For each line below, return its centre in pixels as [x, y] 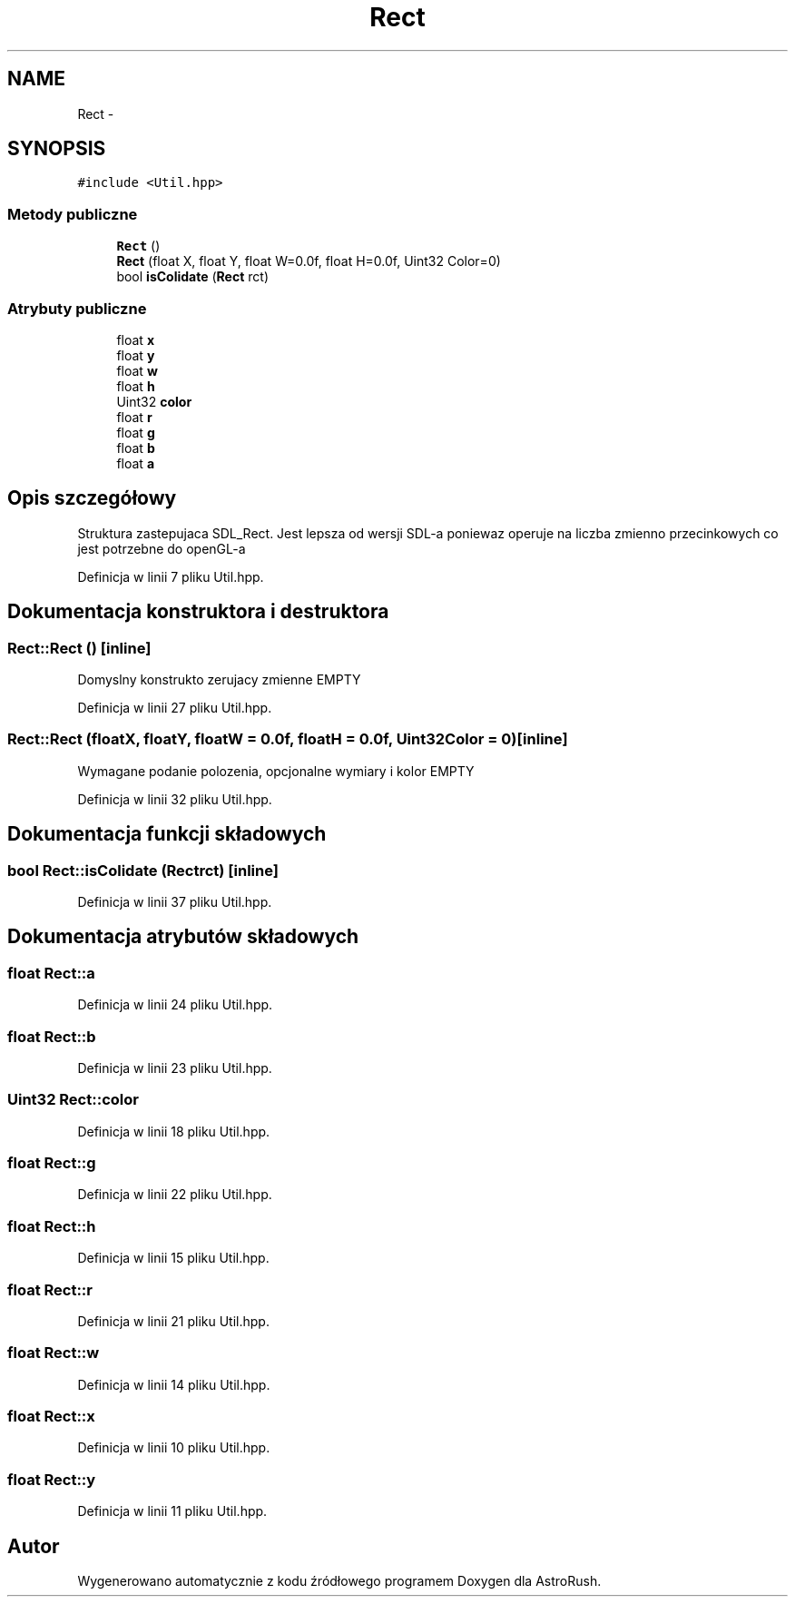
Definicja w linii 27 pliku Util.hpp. [175, 708]
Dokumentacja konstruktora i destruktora [198, 612]
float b [136, 448]
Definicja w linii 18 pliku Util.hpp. [174, 1131]
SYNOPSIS [57, 149]
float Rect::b [52, 1036]
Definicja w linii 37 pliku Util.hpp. [175, 901]
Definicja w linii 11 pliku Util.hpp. [172, 1511]
